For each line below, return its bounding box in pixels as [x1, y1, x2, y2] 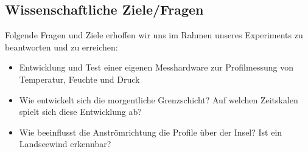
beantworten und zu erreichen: [5, 40, 118, 53]
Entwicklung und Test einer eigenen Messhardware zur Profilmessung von [19, 61, 293, 74]
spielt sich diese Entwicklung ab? [19, 105, 142, 118]
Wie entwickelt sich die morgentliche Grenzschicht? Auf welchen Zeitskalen [19, 93, 298, 106]
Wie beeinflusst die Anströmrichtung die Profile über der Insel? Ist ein [19, 125, 282, 138]
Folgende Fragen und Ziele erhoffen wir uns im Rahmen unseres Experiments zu [5, 29, 303, 41]
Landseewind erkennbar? [19, 137, 111, 150]
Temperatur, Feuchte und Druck [19, 72, 140, 85]
